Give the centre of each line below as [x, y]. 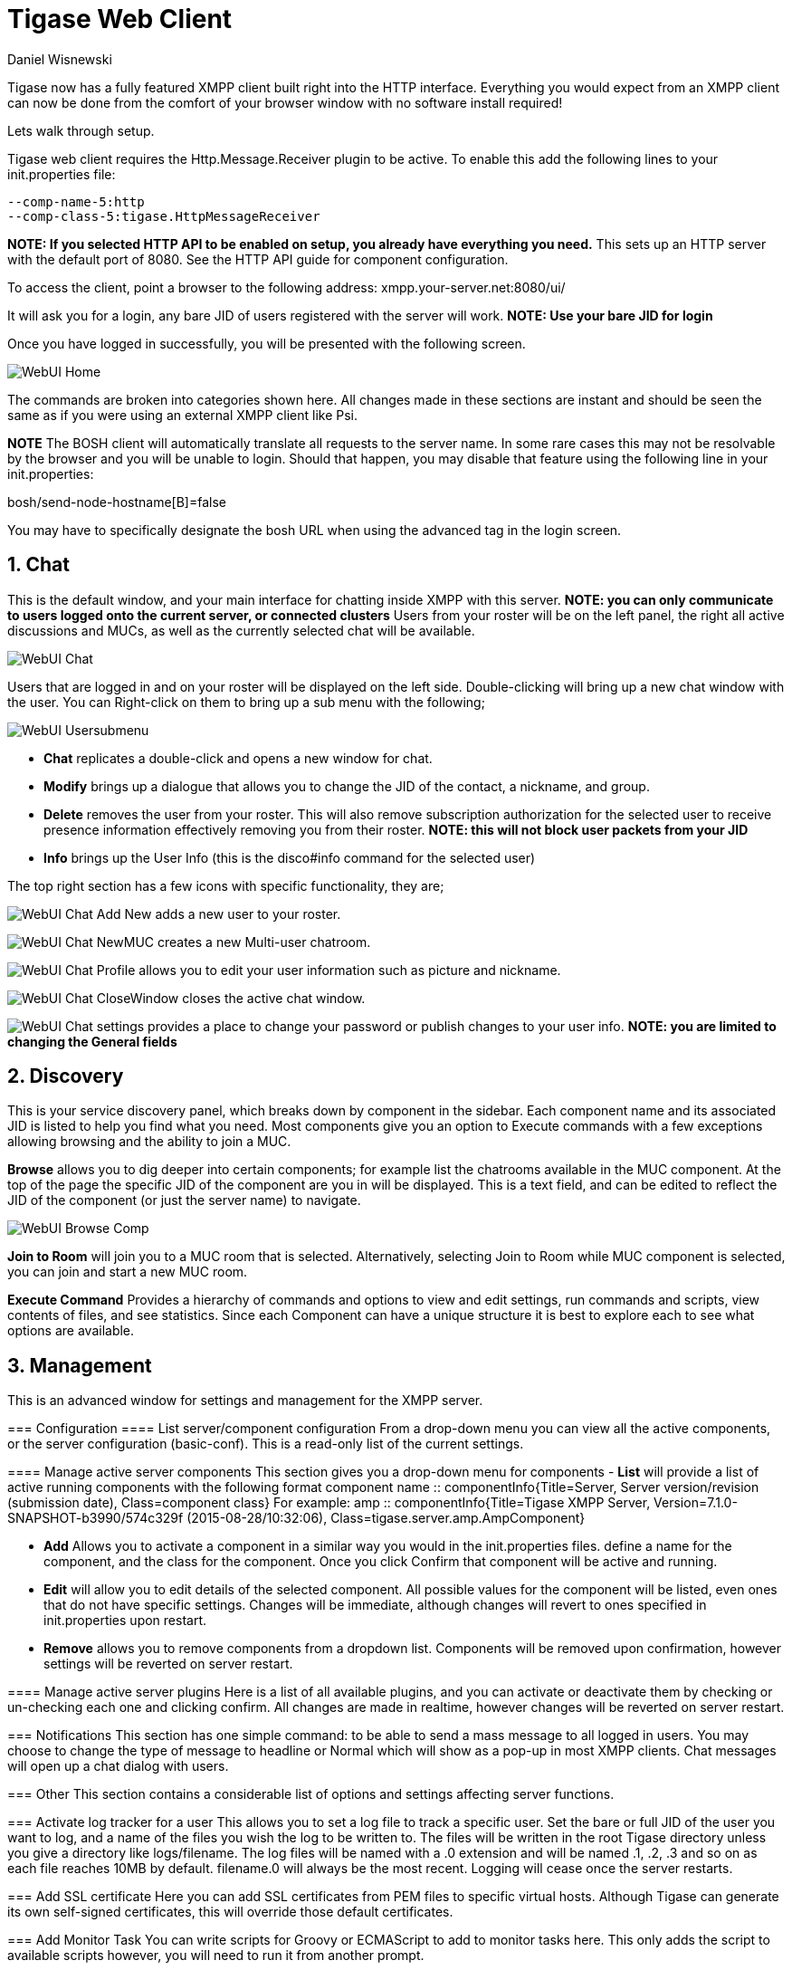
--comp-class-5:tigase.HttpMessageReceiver [164, 216]
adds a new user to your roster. [248, 913]
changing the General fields [92, 1041]
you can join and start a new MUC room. [128, 1272]
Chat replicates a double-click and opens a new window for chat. [238, 758]
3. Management [80, 1365]
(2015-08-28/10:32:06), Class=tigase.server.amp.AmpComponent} [386, 1518]
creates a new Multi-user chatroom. [264, 942]
